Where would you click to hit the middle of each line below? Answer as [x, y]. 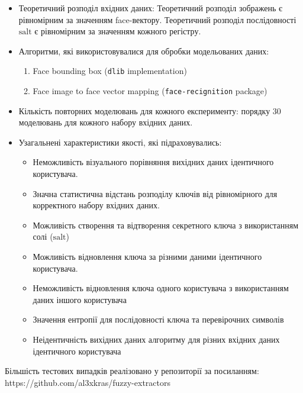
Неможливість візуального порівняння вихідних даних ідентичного [153, 162]
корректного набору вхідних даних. [96, 205]
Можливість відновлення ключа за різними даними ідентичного [147, 257]
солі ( [43, 236]
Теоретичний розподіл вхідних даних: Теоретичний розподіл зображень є [151, 8]
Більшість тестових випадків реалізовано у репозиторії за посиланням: [132, 371]
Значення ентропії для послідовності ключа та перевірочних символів [158, 319]
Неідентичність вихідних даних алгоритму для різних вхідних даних [156, 339]
